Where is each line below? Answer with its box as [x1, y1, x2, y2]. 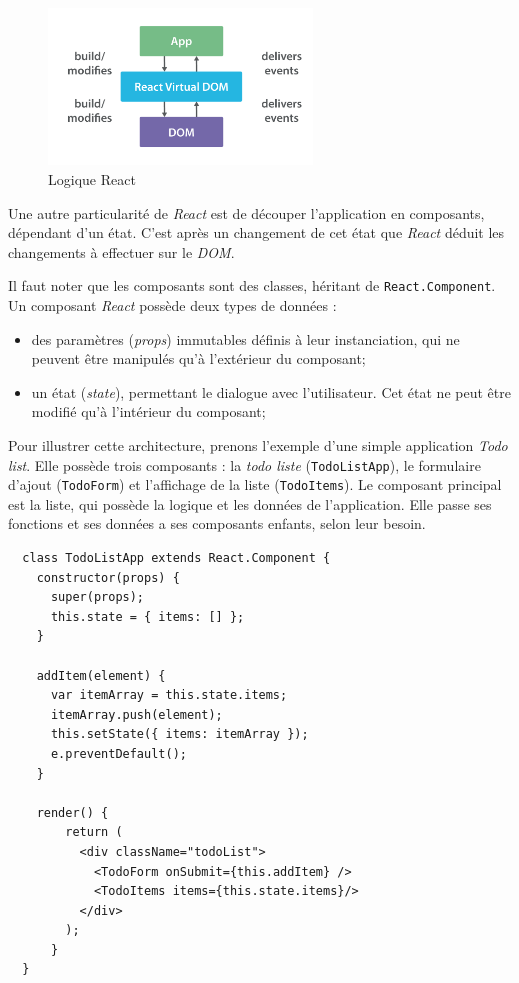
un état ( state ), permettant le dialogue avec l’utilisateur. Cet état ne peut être [31, 381, 511, 402]
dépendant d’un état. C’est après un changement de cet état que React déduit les [8, 222, 505, 243]
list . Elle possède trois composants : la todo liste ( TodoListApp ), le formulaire [8, 454, 481, 475]
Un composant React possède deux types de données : [8, 294, 337, 315]
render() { [36, 805, 109, 820]
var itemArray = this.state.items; [50, 688, 288, 703]
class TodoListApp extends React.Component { [22, 551, 331, 566]
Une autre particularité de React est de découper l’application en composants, [8, 202, 485, 223]
